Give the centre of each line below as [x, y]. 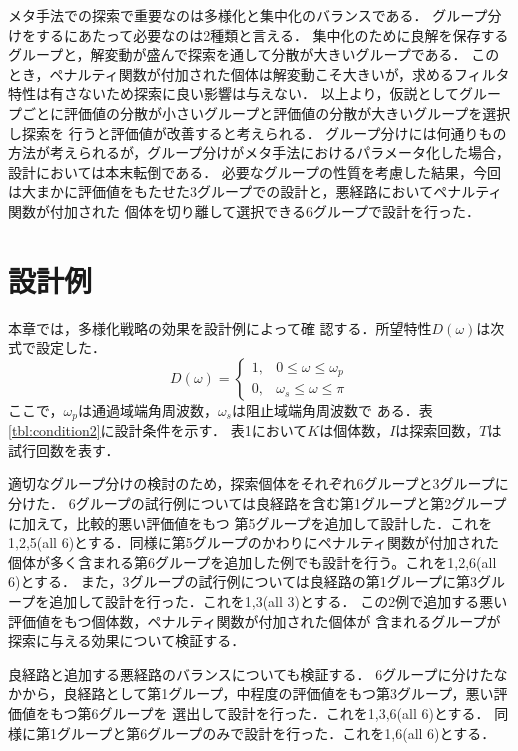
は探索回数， [437, 430]
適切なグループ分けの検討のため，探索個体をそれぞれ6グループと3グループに [258, 483]
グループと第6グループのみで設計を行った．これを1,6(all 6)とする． [276, 732]
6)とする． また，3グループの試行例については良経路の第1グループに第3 [243, 581]
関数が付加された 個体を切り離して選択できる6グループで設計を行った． [244, 210]
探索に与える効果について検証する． [127, 640]
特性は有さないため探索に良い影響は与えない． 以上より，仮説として [233, 93]
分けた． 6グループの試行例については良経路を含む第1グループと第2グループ [257, 503]
